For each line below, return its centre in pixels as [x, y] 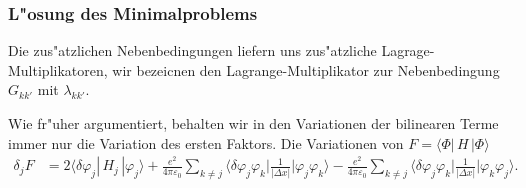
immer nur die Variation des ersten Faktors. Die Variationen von [206, 142]
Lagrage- [408, 50]
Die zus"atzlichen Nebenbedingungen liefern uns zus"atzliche [192, 50]
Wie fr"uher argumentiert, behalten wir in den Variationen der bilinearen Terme [253, 123]
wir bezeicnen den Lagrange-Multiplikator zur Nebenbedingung [306, 69]
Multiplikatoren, [58, 69]
